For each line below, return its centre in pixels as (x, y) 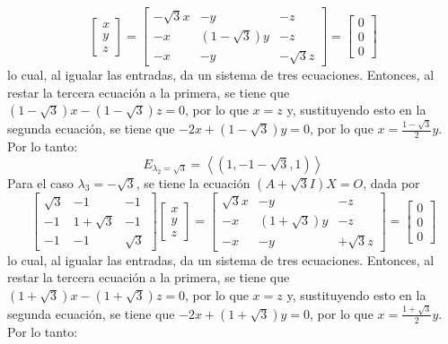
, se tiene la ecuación (193, 182)
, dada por (391, 182)
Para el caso (40, 182)
